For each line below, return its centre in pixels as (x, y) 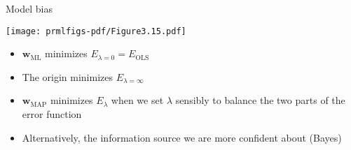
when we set (137, 100)
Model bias (29, 8)
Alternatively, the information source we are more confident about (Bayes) (182, 137)
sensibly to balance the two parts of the (260, 100)
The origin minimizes (68, 76)
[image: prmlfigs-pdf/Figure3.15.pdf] (96, 31)
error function (52, 114)
